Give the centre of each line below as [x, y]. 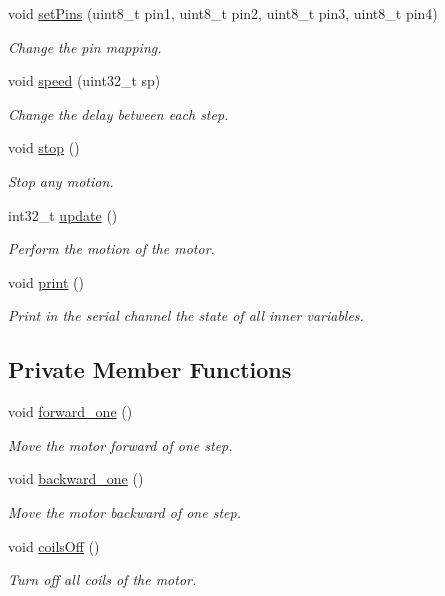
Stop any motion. [61, 180]
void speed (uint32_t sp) [84, 80]
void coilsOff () [54, 545]
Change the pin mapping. [85, 46]
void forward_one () [70, 411]
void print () [46, 281]
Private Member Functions [150, 369]
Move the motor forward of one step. [120, 444]
